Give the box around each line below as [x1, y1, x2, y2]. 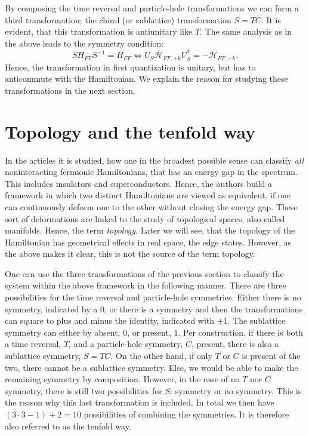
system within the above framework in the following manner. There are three [5, 279, 286, 291]
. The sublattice [227, 314, 286, 327]
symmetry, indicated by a [5, 302, 98, 315]
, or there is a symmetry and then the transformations [104, 302, 303, 315]
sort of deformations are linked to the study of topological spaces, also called [5, 212, 285, 225]
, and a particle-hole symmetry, [69, 337, 183, 350]
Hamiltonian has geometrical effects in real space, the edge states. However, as [5, 235, 291, 248]
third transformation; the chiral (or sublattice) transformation [5, 13, 231, 26]
